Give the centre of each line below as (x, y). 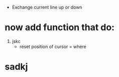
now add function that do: (60, 27)
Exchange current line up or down (47, 7)
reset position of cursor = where (53, 46)
